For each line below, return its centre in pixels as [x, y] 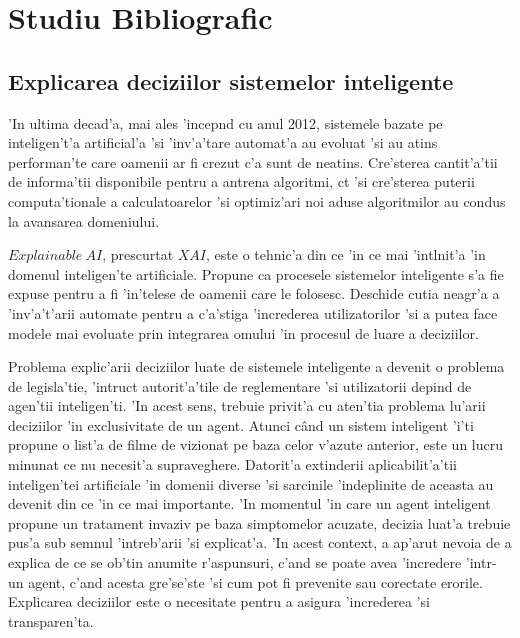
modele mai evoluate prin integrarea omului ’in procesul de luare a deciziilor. [243, 332]
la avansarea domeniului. [84, 220]
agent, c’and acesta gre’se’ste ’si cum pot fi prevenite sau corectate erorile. [255, 581]
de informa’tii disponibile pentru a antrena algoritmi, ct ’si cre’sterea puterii [241, 181]
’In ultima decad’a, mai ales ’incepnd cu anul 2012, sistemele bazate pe [225, 122]
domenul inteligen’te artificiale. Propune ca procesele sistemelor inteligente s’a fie [256, 273]
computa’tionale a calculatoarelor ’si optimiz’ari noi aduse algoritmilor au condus [257, 200]
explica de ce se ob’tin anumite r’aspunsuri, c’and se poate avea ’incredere [235, 562]
